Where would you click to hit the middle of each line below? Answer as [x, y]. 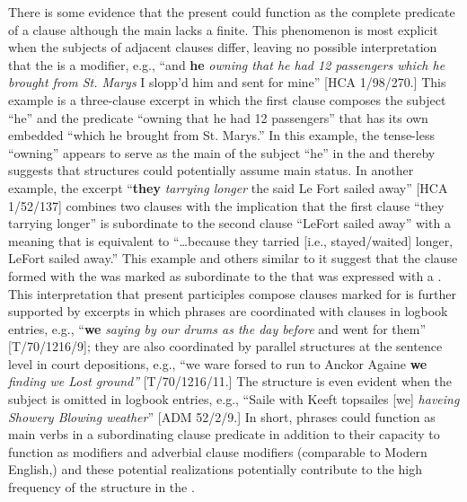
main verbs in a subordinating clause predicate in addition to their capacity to [224, 434]
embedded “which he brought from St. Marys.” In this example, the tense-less [221, 135]
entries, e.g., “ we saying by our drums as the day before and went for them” [217, 328]
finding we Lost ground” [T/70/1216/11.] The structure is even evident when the [230, 381]
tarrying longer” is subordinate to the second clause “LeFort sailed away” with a [229, 223]
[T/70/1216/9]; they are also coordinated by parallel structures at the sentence [225, 346]
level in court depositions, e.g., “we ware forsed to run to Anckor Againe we [218, 363]
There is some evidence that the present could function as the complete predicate [232, 12]
